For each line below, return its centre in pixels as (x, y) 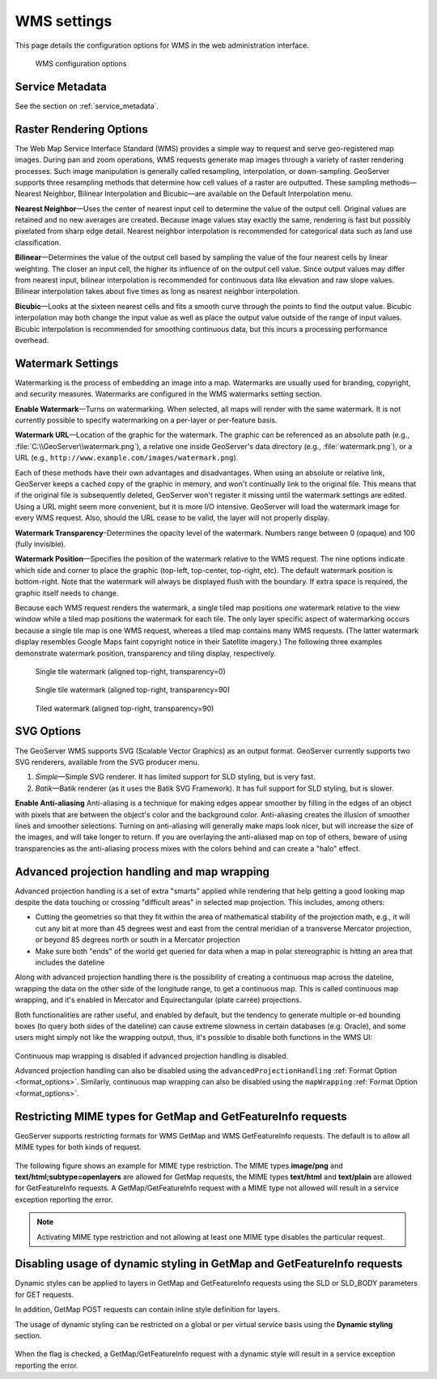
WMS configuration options (81, 63)
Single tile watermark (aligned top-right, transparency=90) (133, 690)
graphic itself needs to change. (67, 593)
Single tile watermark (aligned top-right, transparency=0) (130, 671)
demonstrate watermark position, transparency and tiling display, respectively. (146, 653)
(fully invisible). (40, 544)
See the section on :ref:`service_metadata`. (87, 106)
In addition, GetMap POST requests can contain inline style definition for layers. (147, 1309)
